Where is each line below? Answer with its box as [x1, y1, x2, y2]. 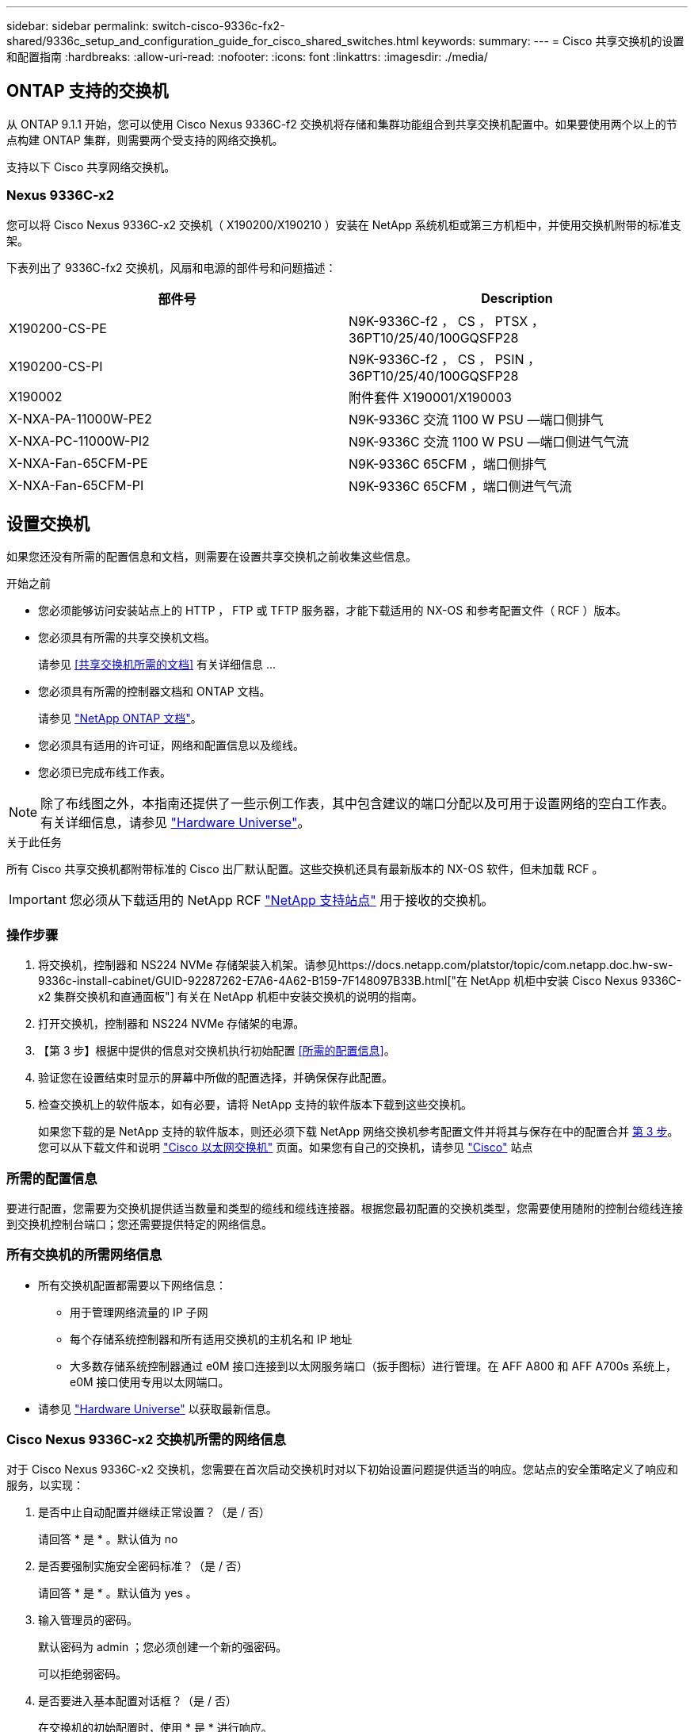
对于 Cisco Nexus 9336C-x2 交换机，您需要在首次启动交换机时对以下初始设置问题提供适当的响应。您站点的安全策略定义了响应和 [6, 1462, 679, 1477]
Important [9, 891, 67, 908]
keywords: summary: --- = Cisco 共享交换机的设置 [421, 34, 684, 48]
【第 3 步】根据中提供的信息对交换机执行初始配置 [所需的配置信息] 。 [38, 1044, 395, 1058]
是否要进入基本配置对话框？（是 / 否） [38, 1694, 237, 1708]
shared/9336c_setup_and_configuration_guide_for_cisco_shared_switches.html [6, 34, 419, 48]
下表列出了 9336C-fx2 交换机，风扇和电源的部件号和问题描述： [6, 260, 337, 274]
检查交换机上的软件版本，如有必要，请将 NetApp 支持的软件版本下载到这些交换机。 [38, 1098, 472, 1112]
